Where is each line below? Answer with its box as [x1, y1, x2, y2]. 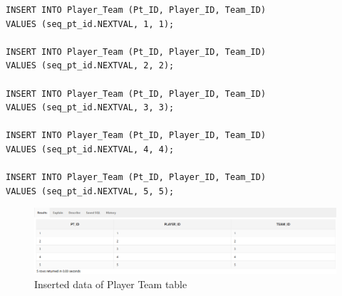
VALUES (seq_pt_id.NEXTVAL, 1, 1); [6, 18, 175, 29]
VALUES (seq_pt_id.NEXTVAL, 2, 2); [6, 60, 175, 71]
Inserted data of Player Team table [34, 277, 187, 292]
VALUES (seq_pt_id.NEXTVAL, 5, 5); [6, 186, 175, 196]
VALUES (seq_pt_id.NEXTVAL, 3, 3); [6, 102, 175, 113]
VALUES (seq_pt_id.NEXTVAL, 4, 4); [6, 144, 175, 154]
